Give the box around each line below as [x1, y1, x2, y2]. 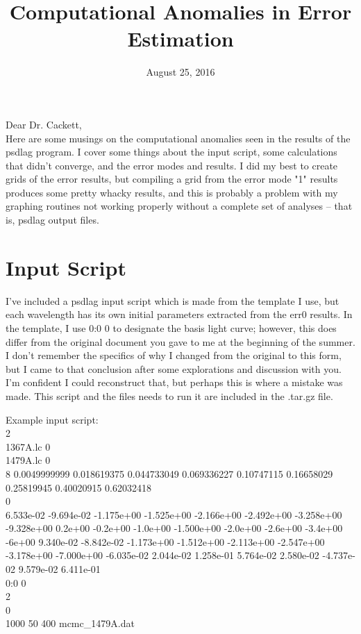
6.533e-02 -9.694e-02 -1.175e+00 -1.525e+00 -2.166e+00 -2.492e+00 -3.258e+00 [6, 507, 342, 522]
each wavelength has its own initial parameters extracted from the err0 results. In [6, 307, 353, 322]
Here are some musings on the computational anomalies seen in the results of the [6, 131, 351, 145]
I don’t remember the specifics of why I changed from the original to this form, [6, 348, 342, 362]
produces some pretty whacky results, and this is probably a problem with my [6, 185, 338, 199]
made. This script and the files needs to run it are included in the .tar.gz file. [6, 388, 333, 403]
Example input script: [6, 412, 99, 426]
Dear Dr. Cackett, [6, 117, 82, 131]
